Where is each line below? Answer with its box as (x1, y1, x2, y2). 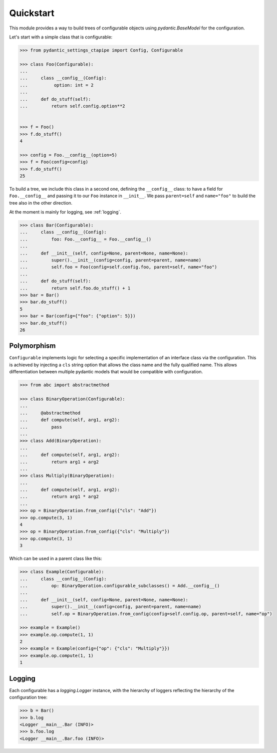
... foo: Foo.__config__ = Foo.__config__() (19, 236, 152, 242)
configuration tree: (9, 694, 47, 701)
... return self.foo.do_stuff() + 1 (19, 285, 131, 291)
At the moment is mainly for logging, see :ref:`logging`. (9, 209, 122, 215)
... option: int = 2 (19, 82, 94, 88)
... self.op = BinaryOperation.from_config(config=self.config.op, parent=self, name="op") (19, 611, 273, 616)
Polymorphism (9, 342, 56, 350)
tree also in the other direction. (9, 200, 72, 206)
